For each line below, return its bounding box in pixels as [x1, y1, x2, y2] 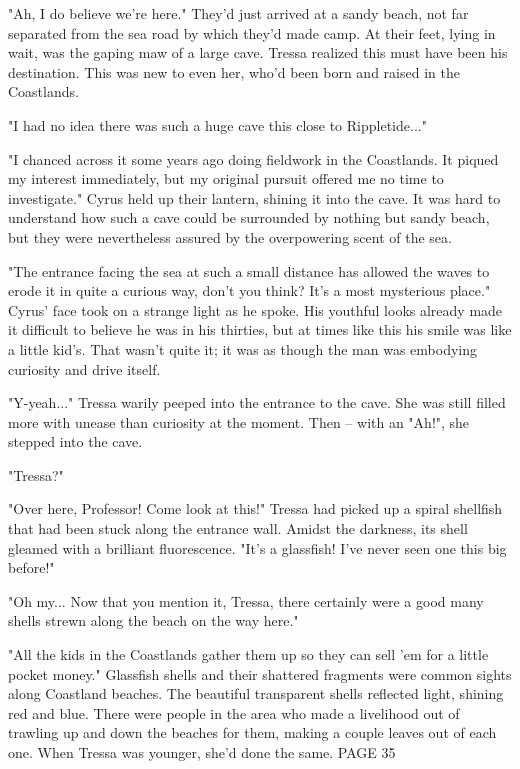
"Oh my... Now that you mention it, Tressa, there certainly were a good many [8, 590, 484, 611]
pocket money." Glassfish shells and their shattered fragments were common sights [8, 663, 512, 684]
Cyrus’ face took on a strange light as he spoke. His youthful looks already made [8, 299, 503, 320]
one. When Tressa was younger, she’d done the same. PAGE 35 [8, 742, 396, 762]
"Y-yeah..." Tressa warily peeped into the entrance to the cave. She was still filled [8, 392, 506, 413]
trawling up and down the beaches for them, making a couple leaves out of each [8, 722, 497, 743]
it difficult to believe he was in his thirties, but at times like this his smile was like [8, 319, 512, 340]
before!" [8, 557, 55, 578]
